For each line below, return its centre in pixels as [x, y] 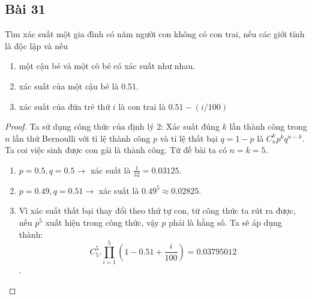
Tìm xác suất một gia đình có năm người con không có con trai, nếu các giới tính [155, 34]
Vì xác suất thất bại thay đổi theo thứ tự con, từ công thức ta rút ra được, [157, 210]
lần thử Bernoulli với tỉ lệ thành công [82, 138]
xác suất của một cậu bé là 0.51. [79, 86]
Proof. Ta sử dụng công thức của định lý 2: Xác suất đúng [112, 126]
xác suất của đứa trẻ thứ [64, 106]
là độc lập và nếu [36, 45]
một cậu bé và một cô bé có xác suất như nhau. [107, 66]
